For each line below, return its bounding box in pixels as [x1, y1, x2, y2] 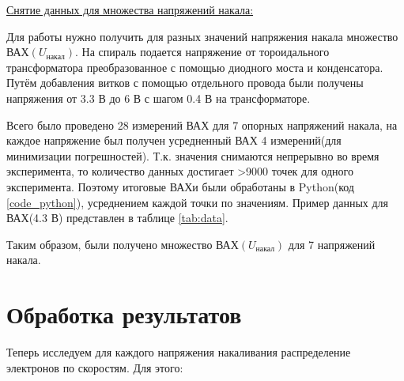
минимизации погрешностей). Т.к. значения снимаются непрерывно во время [6, 147, 379, 164]
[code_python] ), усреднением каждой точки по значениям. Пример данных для [6, 194, 389, 210]
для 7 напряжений [288, 236, 376, 252]
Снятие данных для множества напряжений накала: [6, 2, 254, 17]
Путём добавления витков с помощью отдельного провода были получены [6, 74, 364, 91]
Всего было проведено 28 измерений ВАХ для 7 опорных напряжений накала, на [6, 116, 398, 133]
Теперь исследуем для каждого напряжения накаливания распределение [6, 344, 351, 360]
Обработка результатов [6, 298, 242, 330]
